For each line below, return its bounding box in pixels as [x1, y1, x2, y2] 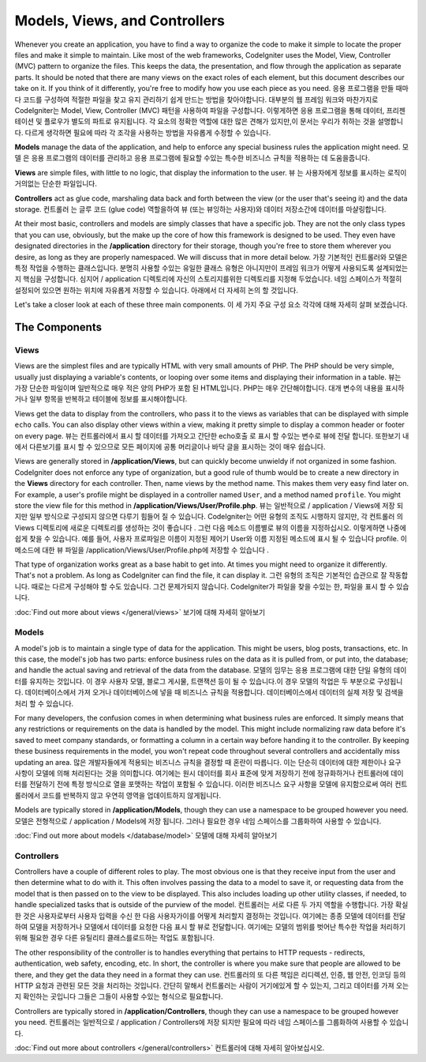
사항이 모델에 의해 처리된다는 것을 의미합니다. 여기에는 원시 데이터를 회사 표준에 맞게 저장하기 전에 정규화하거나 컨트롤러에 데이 [14, 768, 404, 778]
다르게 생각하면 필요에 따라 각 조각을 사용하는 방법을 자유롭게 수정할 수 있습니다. [24, 127, 271, 137]
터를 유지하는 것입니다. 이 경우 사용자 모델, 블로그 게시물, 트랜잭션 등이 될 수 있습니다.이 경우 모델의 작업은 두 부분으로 [14, 676, 376, 686]
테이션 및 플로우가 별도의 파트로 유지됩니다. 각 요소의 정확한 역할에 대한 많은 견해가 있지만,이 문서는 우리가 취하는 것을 [14, 117, 376, 126]
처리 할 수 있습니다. [14, 699, 74, 708]
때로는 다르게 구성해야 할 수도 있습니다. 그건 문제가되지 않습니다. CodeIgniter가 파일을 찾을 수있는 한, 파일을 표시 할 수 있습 [31, 582, 409, 591]
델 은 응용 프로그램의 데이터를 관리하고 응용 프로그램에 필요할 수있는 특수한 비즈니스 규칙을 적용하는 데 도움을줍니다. [14, 153, 370, 163]
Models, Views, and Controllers [14, 12, 225, 29]
